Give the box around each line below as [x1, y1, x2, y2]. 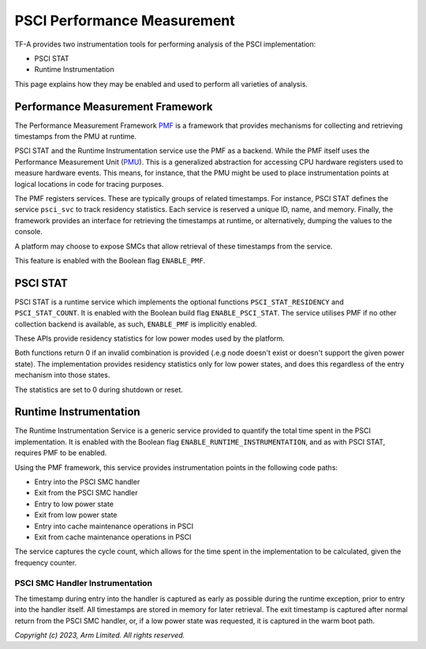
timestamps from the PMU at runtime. [14, 132, 137, 141]
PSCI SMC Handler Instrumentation [14, 577, 153, 588]
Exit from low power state [34, 510, 118, 520]
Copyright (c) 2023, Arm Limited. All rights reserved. [14, 631, 185, 640]
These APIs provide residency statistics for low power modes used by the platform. [14, 334, 286, 343]
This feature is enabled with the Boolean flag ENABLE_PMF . [14, 255, 206, 265]
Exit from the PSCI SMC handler [34, 488, 138, 498]
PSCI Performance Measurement [14, 12, 236, 29]
